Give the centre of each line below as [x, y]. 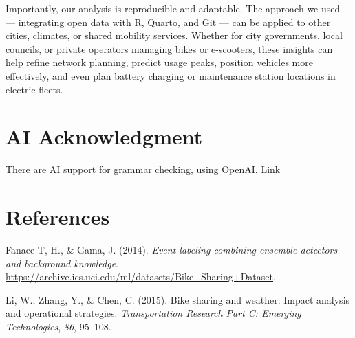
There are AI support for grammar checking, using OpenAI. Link [143, 169]
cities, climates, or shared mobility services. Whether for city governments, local [174, 35]
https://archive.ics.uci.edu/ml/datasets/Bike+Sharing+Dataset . [141, 277]
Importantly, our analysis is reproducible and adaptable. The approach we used [173, 8]
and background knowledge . [62, 263]
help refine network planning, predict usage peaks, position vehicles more [159, 62]
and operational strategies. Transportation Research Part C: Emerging [153, 313]
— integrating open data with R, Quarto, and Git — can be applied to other [168, 22]
